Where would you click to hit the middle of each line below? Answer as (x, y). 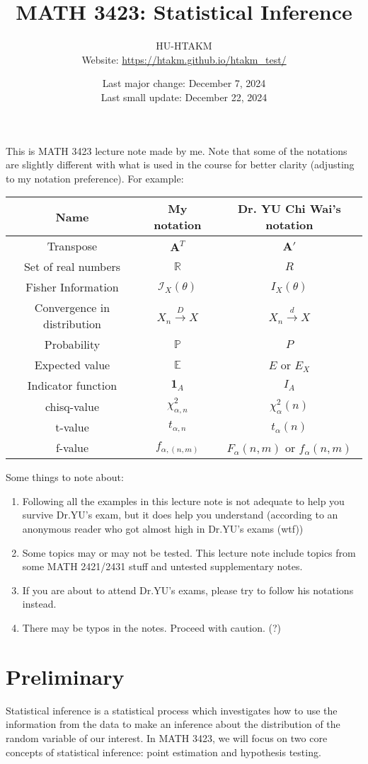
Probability (72, 345)
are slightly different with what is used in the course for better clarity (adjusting (180, 164)
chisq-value (72, 406)
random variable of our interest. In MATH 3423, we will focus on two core (167, 737)
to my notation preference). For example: (95, 178)
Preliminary (65, 676)
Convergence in (72, 308)
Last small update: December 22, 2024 (184, 97)
